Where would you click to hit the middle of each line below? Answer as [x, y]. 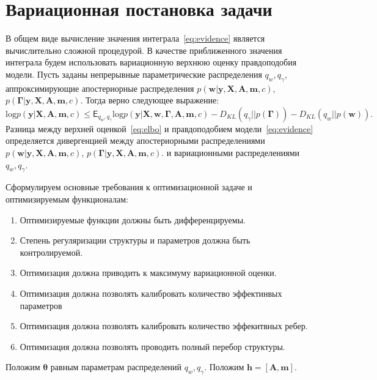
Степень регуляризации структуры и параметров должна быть [135, 240]
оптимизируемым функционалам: [67, 199]
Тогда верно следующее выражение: [152, 100]
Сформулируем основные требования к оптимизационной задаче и [129, 187]
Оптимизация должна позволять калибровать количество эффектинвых [151, 293]
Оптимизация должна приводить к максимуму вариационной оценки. [148, 273]
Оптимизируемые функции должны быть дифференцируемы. [133, 219]
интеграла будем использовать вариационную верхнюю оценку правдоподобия [151, 62]
